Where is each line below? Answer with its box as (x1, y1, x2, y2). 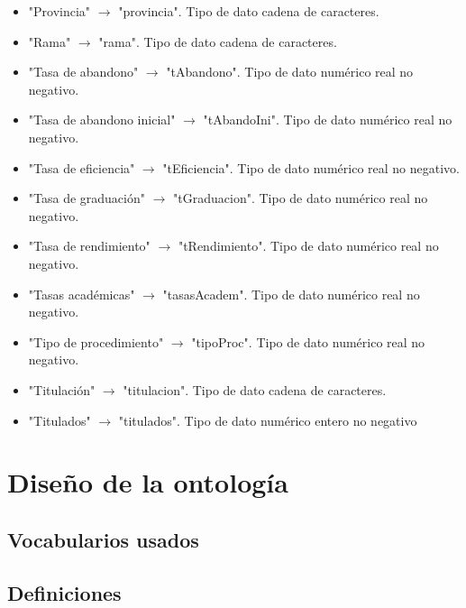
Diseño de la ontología (7, 464, 288, 501)
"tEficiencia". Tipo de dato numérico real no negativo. (162, 158, 460, 177)
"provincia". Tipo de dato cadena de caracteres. (118, 2, 379, 20)
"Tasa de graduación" (28, 189, 146, 207)
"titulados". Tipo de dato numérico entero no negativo (118, 410, 417, 429)
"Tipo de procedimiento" (28, 332, 164, 351)
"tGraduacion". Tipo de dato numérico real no (173, 189, 428, 207)
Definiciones (7, 578, 122, 606)
